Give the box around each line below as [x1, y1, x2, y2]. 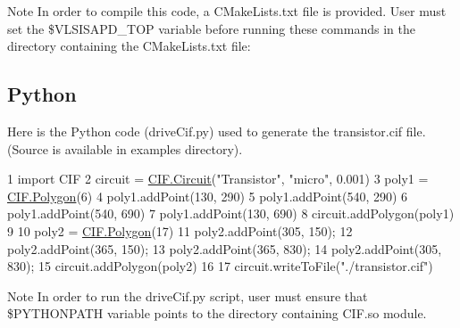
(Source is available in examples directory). [7, 139, 243, 158]
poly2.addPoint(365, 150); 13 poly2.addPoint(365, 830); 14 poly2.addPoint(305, [7, 239, 442, 258]
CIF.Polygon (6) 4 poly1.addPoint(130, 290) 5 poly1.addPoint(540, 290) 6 [7, 186, 408, 205]
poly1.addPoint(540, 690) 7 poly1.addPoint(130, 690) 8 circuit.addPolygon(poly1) [7, 204, 455, 223]
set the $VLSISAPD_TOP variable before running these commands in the [7, 19, 415, 37]
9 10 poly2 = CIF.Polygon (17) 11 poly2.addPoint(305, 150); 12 [7, 221, 353, 240]
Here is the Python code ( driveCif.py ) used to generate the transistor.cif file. [7, 121, 426, 140]
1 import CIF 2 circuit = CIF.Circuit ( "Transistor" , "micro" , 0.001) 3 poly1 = [7, 169, 429, 188]
